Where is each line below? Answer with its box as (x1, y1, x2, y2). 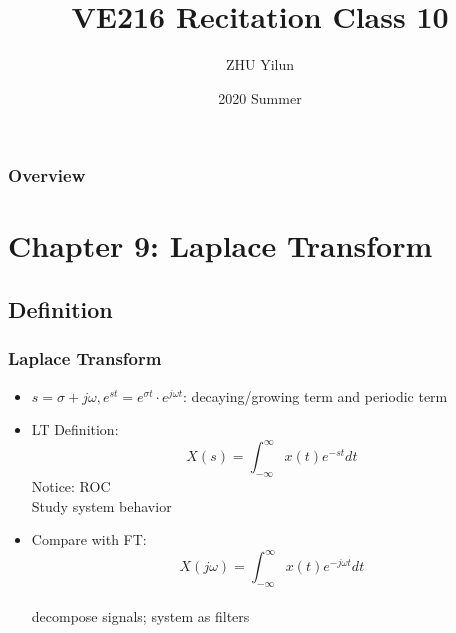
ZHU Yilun (225, 54, 295, 75)
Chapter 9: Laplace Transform (8, 225, 433, 266)
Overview (8, 163, 86, 188)
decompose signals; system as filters (31, 605, 250, 626)
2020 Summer (218, 87, 302, 108)
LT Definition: (31, 419, 119, 440)
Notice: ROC (31, 476, 111, 497)
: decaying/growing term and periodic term (183, 385, 448, 406)
